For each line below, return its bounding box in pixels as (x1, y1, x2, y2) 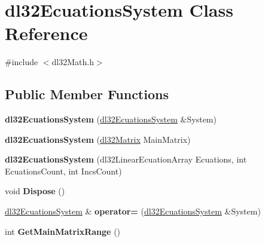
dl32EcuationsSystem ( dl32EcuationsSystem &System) (5, 113, 217, 125)
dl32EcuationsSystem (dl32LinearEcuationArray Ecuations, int (5, 153, 247, 166)
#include (5, 56, 38, 68)
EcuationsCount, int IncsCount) (5, 164, 122, 177)
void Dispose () (5, 185, 65, 197)
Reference (5, 21, 88, 45)
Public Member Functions (5, 85, 169, 103)
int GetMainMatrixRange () (5, 225, 121, 237)
